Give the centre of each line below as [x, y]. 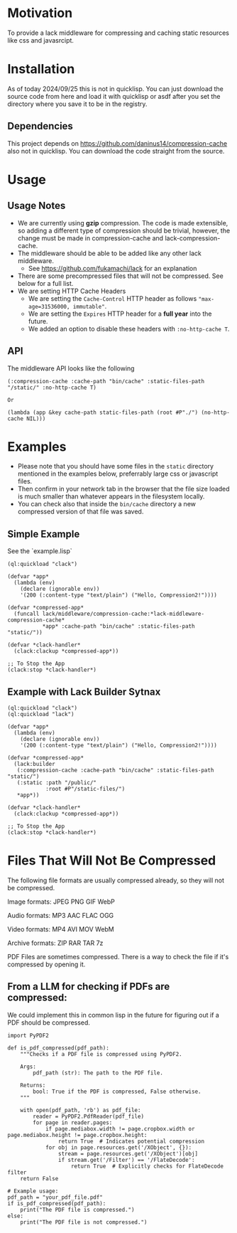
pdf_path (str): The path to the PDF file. [98, 1073]
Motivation [40, 13]
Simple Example [44, 534]
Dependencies [40, 126]
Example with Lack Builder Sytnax [84, 692]
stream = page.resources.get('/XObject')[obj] [128, 1153]
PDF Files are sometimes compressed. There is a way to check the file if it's [118, 957]
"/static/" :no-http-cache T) [52, 388]
